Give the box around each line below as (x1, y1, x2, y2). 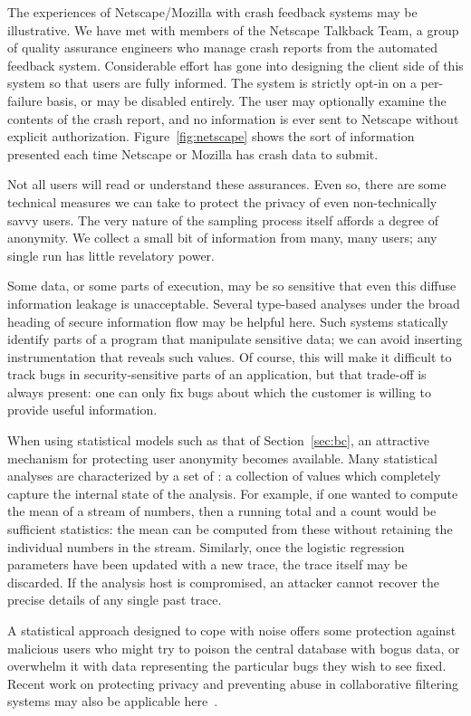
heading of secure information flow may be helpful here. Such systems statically (7, 311, 448, 330)
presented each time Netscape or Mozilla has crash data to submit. (7, 144, 379, 163)
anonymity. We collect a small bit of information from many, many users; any (7, 228, 437, 247)
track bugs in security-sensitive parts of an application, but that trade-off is (7, 365, 427, 384)
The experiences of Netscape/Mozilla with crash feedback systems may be (7, 3, 418, 21)
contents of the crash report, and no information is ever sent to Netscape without (7, 109, 459, 128)
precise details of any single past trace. (7, 590, 222, 609)
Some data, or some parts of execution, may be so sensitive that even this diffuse (7, 276, 457, 295)
